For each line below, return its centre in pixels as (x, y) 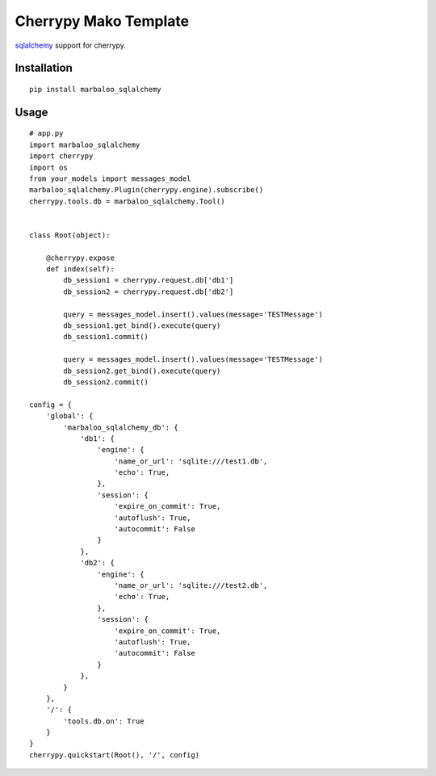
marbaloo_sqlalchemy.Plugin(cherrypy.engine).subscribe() (147, 190)
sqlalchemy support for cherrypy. (71, 45)
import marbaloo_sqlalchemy (85, 145)
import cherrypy (61, 156)
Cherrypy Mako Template (102, 21)
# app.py (46, 134)
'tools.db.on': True (104, 721)
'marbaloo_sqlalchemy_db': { (121, 427)
